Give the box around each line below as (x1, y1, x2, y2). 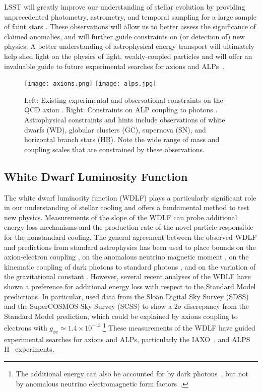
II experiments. (4, 344, 54, 354)
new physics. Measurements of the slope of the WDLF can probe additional (4, 212, 237, 222)
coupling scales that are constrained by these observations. (24, 144, 205, 154)
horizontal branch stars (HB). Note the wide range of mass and (24, 134, 220, 145)
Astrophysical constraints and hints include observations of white (24, 114, 225, 124)
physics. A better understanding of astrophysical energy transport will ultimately (4, 41, 254, 51)
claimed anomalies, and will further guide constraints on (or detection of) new (4, 31, 245, 41)
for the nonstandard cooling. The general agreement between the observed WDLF (4, 231, 257, 242)
